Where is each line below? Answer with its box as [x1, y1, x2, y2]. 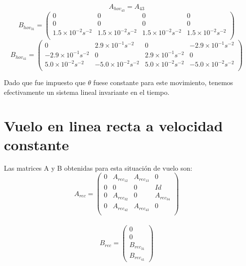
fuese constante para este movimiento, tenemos [93, 77, 233, 88]
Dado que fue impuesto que [4, 77, 86, 88]
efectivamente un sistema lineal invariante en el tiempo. [4, 87, 170, 97]
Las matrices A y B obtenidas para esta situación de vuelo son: [4, 162, 192, 173]
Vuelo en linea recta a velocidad [4, 115, 223, 135]
